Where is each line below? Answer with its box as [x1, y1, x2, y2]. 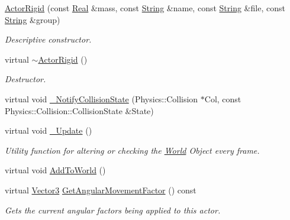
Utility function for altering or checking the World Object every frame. [5, 144, 260, 156]
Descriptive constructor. [5, 33, 92, 46]
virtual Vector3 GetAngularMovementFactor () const [5, 183, 196, 196]
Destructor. [5, 73, 46, 85]
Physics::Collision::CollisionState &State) [5, 104, 154, 117]
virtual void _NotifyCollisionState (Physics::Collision [5, 92, 198, 105]
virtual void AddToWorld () [5, 164, 106, 176]
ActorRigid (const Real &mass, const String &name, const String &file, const [5, 2, 285, 14]
